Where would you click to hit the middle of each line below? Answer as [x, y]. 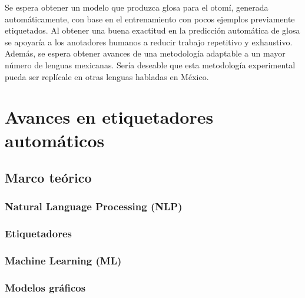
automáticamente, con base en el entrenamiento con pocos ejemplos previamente [150, 19]
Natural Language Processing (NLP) [94, 206]
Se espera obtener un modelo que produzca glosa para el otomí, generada [137, 7]
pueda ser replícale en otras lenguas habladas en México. [107, 76]
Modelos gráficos [45, 287]
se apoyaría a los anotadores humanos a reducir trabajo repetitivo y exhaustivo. [149, 42]
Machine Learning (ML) [63, 261]
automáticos [55, 140]
